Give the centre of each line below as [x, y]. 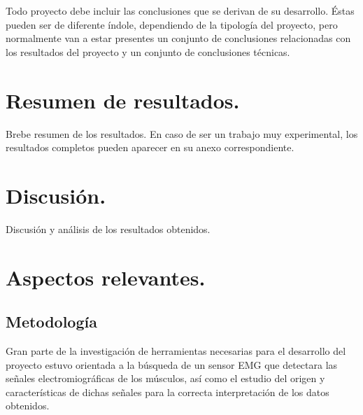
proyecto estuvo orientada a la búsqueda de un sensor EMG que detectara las [172, 364]
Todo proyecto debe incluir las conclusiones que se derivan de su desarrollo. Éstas [180, 10]
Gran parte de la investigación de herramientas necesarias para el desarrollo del [176, 350]
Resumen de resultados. [123, 100]
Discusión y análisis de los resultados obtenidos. [108, 228]
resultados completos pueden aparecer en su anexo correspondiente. [150, 147]
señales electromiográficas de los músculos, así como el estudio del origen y [165, 378]
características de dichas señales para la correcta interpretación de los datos [168, 392]
